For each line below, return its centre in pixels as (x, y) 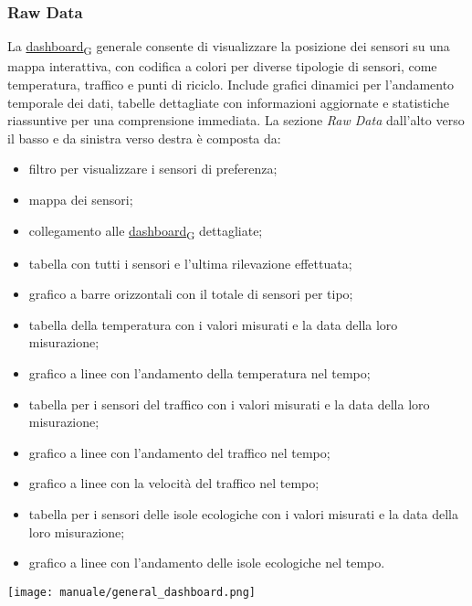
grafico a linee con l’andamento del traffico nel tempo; (179, 452)
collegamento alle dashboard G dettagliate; (146, 231)
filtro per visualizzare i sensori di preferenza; (153, 169)
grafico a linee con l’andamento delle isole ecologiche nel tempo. (207, 563)
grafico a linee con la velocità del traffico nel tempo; (174, 483)
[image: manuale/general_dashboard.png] (132, 592)
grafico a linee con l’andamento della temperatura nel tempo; (199, 373)
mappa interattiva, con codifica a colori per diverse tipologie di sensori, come (222, 66)
